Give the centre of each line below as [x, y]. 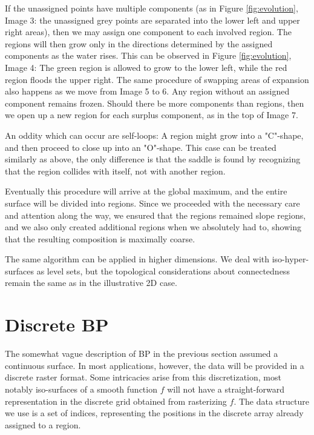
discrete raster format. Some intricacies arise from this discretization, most [143, 377]
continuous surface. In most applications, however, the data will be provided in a [155, 365]
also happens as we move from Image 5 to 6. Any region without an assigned [147, 91]
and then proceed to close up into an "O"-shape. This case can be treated [141, 147]
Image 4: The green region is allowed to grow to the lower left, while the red [146, 67]
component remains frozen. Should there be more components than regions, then [155, 103]
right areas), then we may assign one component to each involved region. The [148, 32]
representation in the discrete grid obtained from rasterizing [116, 401]
